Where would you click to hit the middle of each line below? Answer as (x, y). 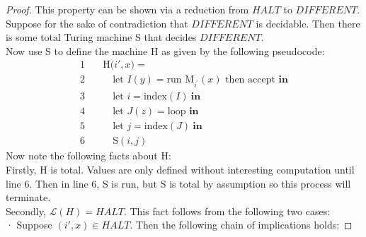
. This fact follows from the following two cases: (227, 211)
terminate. (28, 197)
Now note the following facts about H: (88, 156)
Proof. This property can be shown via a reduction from (127, 9)
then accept (250, 80)
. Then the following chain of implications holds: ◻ (241, 225)
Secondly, (26, 211)
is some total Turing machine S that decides (101, 37)
